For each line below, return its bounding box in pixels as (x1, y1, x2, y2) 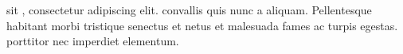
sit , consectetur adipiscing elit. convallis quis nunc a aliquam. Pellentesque (6, 2, 372, 17)
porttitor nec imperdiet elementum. (6, 33, 179, 49)
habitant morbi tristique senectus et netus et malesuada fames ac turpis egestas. (6, 17, 398, 33)
